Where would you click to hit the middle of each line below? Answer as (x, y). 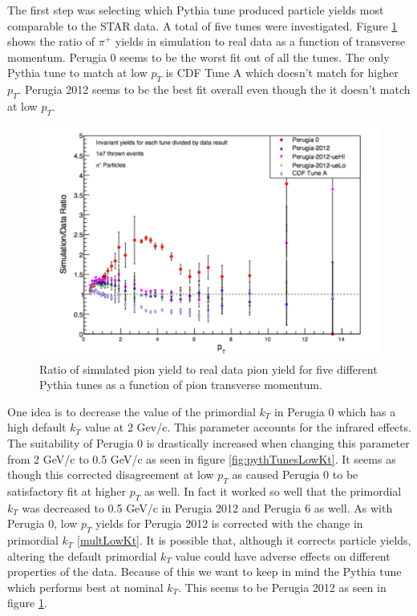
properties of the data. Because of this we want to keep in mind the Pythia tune (204, 571)
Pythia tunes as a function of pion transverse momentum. (181, 385)
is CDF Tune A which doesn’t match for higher (282, 73)
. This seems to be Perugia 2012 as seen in (282, 587)
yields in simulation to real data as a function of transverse (260, 41)
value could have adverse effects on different (283, 555)
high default (37, 427)
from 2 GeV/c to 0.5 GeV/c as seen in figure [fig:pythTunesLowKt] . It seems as (202, 458)
